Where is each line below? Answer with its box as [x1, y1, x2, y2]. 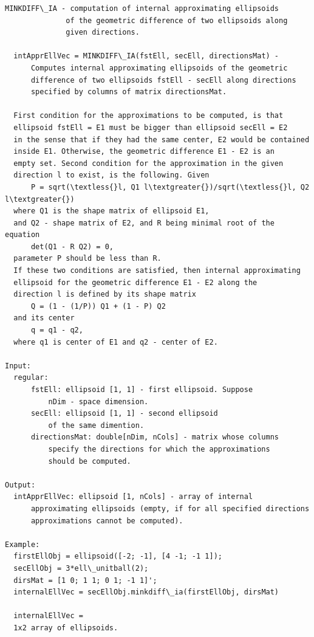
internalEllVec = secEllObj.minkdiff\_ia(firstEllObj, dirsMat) [13, 588, 279, 597]
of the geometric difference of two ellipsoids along [66, 16, 288, 25]
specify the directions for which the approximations [48, 444, 270, 453]
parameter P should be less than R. [13, 254, 162, 263]
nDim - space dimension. [48, 397, 149, 406]
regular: [13, 373, 49, 382]
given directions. [66, 28, 140, 37]
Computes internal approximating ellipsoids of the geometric [30, 63, 288, 72]
